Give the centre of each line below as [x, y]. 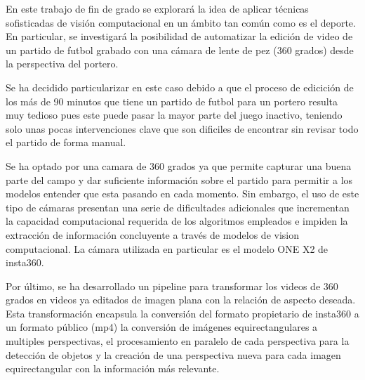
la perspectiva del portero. [62, 64]
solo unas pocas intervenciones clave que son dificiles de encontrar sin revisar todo [182, 128]
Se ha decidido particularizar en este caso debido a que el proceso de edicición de [180, 87]
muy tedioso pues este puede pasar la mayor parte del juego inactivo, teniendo [174, 115]
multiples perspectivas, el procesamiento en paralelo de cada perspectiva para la [178, 341]
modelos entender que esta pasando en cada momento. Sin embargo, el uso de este [182, 194]
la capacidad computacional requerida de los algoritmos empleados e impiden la [177, 221]
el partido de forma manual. [66, 142]
